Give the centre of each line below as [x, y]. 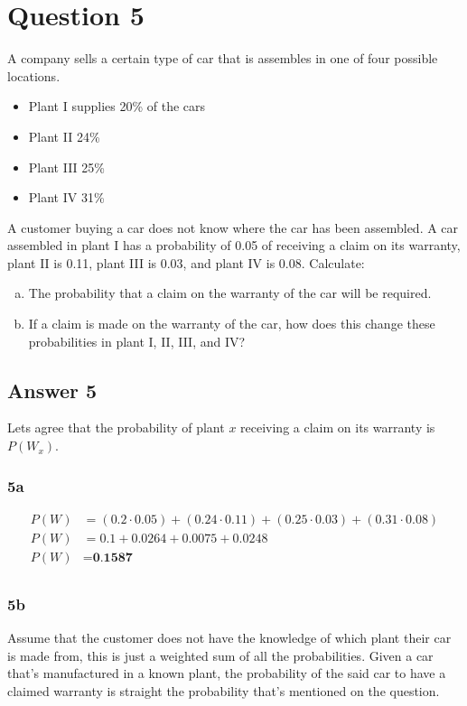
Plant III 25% [66, 167]
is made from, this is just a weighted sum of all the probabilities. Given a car [220, 655]
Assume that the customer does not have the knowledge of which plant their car [229, 638]
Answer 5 [52, 390]
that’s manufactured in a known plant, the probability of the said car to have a [227, 673]
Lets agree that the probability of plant [116, 427]
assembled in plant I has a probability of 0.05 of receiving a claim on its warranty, [234, 245]
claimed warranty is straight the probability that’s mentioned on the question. [224, 690]
